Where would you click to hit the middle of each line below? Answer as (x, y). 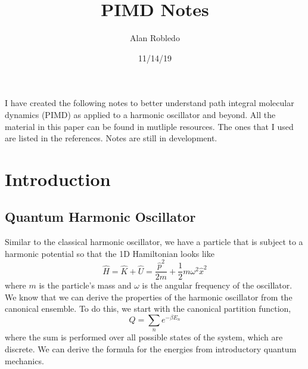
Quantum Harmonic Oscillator (100, 217)
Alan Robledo (155, 38)
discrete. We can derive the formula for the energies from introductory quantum (151, 349)
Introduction (58, 179)
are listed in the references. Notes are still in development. (111, 138)
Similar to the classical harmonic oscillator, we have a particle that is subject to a (154, 242)
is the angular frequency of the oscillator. (217, 285)
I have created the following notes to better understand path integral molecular (150, 103)
